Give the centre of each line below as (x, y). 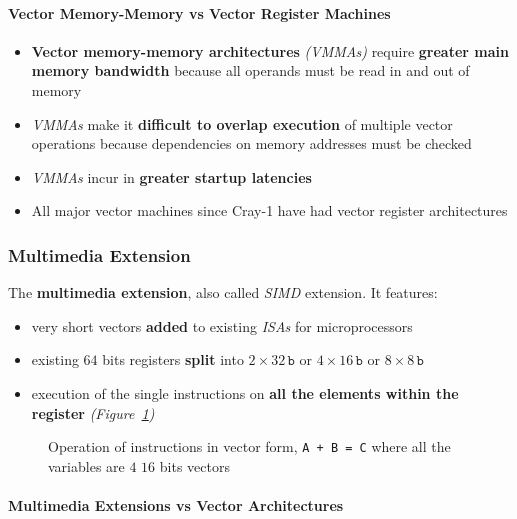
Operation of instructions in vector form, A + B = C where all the (249, 446)
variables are (86, 465)
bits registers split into (173, 359)
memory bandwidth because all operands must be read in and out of (250, 70)
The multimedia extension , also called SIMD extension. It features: (223, 292)
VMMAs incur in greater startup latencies (171, 176)
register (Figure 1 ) (93, 412)
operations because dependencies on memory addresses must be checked (251, 143)
